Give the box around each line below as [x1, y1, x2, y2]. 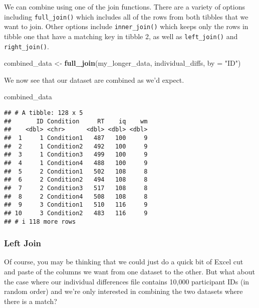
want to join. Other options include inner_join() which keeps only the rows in [4, 21, 248, 32]
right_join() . [4, 41, 49, 51]
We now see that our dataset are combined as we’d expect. [4, 74, 184, 85]
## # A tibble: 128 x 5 [4, 109, 83, 116]
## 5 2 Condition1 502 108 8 [4, 168, 148, 175]
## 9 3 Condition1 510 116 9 [4, 201, 148, 209]
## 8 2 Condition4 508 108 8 [4, 193, 148, 200]
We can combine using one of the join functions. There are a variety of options [4, 2, 245, 12]
